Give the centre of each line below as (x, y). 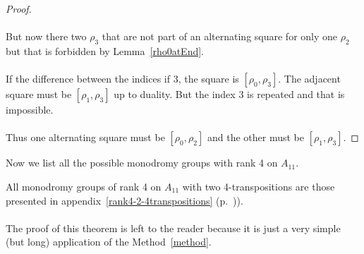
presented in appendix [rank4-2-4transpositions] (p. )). (125, 200)
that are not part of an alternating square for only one (220, 36)
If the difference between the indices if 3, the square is (122, 79)
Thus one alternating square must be (85, 137)
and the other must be (255, 137)
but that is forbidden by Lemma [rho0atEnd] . (105, 50)
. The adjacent (309, 79)
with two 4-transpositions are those (259, 186)
